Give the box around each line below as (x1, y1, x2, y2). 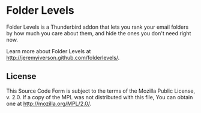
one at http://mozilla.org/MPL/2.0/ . (6, 100, 92, 107)
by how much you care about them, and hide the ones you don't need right (6, 29, 191, 36)
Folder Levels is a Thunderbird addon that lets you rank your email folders (6, 23, 189, 30)
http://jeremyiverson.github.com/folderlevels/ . (6, 54, 120, 61)
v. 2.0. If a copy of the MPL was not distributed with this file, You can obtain (6, 93, 193, 100)
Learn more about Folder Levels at (6, 47, 91, 54)
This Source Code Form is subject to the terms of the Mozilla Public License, (6, 87, 196, 94)
